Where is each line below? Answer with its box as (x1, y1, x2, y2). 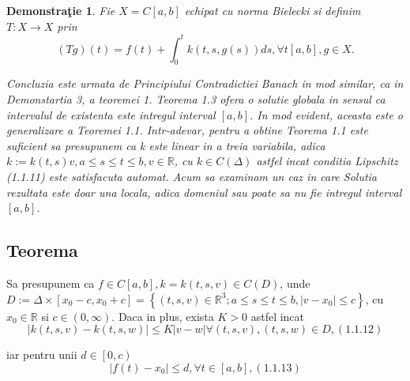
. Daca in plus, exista (111, 307, 214, 324)
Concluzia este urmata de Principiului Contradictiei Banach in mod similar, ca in (6, 75, 404, 92)
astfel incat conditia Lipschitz (256, 153, 398, 169)
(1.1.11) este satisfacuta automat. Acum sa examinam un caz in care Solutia (6, 168, 378, 185)
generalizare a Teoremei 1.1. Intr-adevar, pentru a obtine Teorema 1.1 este (6, 122, 368, 138)
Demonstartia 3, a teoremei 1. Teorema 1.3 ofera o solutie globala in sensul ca (6, 91, 386, 108)
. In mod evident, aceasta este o (250, 106, 403, 123)
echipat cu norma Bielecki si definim (184, 2, 361, 18)
